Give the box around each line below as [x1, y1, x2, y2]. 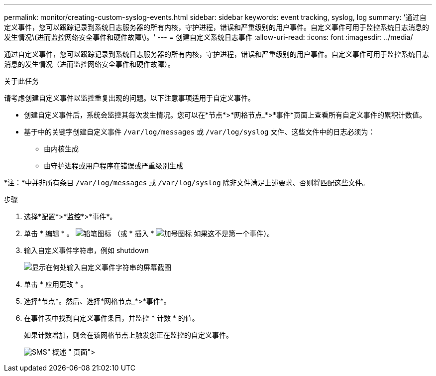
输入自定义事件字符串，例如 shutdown [24, 246, 149, 254]
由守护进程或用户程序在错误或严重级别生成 [44, 161, 183, 170]
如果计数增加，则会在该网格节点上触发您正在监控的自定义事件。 [24, 331, 233, 339]
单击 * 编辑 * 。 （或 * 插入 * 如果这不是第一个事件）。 [24, 229, 274, 238]
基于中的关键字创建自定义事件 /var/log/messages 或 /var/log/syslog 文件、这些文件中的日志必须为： [24, 127, 375, 136]
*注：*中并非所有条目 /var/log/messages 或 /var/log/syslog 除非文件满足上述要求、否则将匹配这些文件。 [4, 178, 369, 187]
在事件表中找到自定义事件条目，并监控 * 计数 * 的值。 [24, 314, 199, 322]
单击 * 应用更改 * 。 [24, 280, 88, 288]
